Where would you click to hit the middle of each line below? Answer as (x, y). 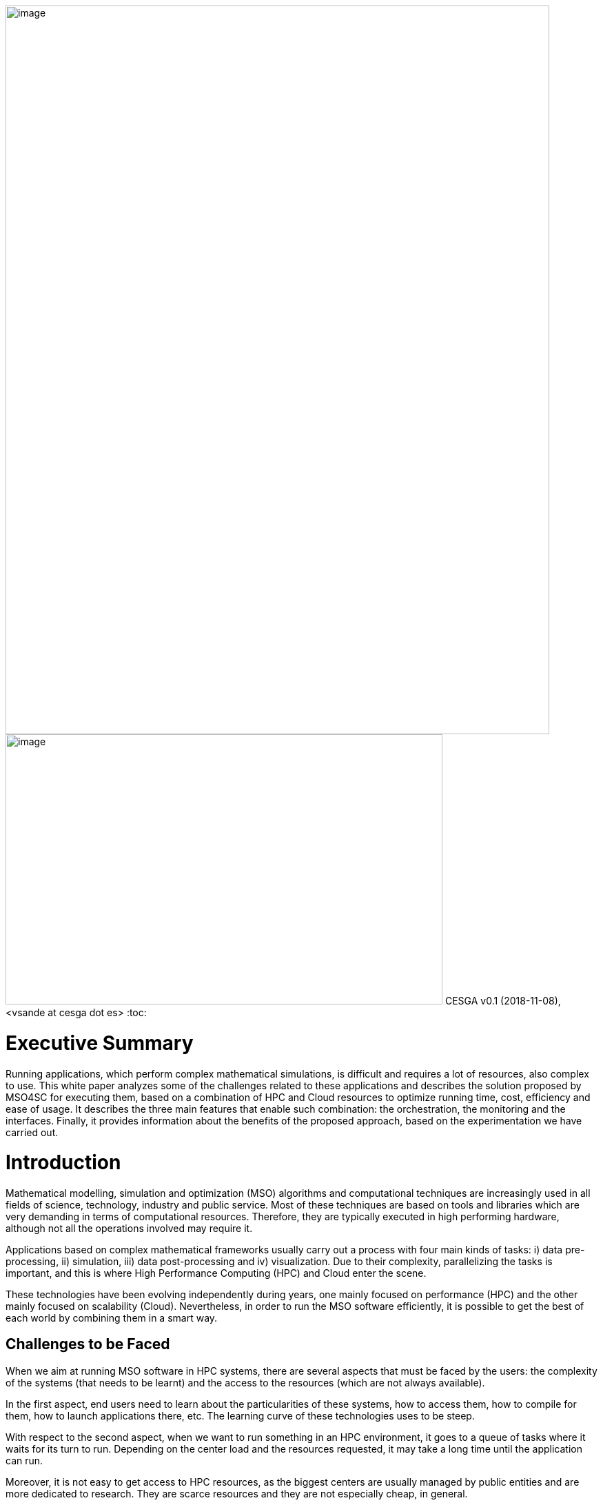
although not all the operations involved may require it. (129, 1228)
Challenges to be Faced (88, 1344)
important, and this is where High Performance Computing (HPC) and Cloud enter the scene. (216, 1273)
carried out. (32, 1132)
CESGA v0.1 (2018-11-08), (503, 1001)
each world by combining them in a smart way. (112, 1318)
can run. (24, 1460)
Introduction (63, 1163)
